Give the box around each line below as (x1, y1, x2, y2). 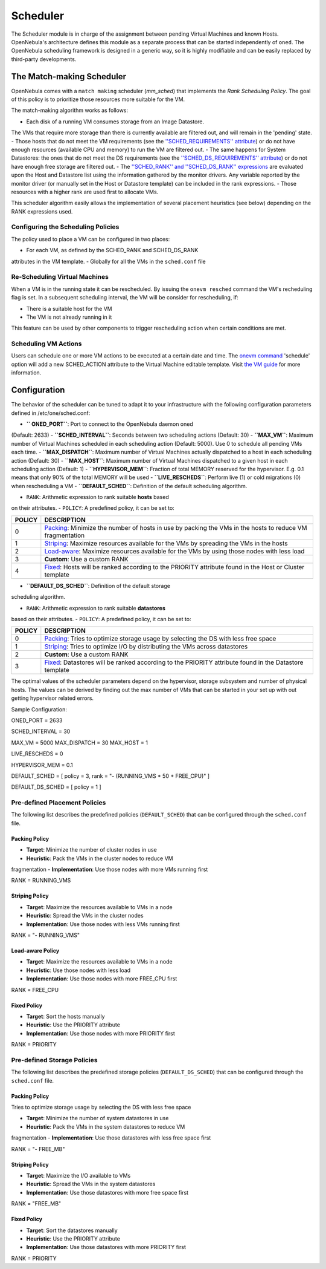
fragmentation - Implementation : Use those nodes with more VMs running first (11, 866, 208, 873)
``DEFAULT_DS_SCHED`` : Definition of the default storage (26, 582, 170, 589)
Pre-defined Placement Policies (11, 798, 106, 807)
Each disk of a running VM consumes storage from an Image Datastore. (26, 118, 205, 125)
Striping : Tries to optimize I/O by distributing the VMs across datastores (44, 642, 248, 651)
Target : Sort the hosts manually (26, 1013, 105, 1020)
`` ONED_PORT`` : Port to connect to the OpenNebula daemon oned (26, 420, 193, 428)
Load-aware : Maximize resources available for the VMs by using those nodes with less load (44, 547, 305, 555)
